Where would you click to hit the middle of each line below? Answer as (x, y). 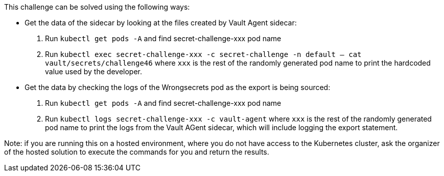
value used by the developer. (94, 71)
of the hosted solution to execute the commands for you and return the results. (137, 152)
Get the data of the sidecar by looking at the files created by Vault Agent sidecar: (161, 23)
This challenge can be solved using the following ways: (97, 7)
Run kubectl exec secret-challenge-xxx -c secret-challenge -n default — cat (203, 54)
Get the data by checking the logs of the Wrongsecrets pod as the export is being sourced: (178, 87)
